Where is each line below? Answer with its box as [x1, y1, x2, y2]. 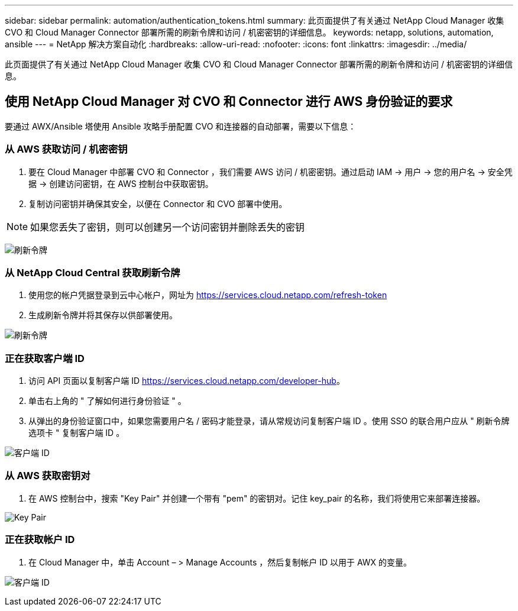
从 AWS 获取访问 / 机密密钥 [5, 143, 128, 156]
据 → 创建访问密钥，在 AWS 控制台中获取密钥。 [28, 178, 213, 189]
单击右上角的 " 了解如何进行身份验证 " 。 [28, 396, 186, 406]
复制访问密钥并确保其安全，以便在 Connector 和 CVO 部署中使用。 [28, 198, 287, 209]
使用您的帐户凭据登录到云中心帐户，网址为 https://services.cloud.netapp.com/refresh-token [28, 290, 387, 300]
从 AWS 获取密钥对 [5, 470, 90, 482]
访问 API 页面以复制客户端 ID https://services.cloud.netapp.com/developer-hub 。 [28, 376, 345, 386]
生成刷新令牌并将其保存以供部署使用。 [28, 310, 177, 321]
